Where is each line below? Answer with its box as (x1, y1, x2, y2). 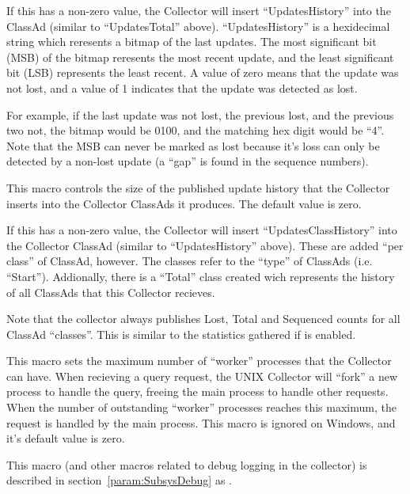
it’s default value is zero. (6, 430, 125, 446)
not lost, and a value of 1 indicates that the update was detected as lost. (6, 79, 358, 96)
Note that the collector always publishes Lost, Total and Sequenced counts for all (6, 310, 401, 327)
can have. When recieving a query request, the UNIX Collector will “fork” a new (6, 367, 398, 384)
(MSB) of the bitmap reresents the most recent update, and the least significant (6, 48, 394, 65)
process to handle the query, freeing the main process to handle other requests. (6, 383, 389, 400)
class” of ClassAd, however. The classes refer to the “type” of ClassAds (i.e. (6, 253, 373, 269)
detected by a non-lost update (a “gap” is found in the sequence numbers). (6, 153, 369, 169)
